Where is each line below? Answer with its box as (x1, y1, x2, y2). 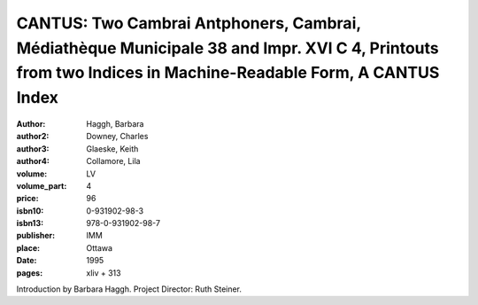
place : (16, 242, 41, 253)
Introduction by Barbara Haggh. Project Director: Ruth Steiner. (16, 284, 243, 294)
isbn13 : (16, 218, 44, 229)
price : (16, 193, 39, 204)
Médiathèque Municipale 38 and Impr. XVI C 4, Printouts (16, 38, 440, 58)
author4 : (16, 156, 50, 167)
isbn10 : (16, 205, 44, 216)
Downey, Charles (86, 131, 149, 142)
